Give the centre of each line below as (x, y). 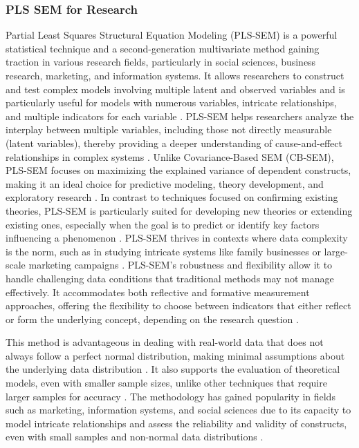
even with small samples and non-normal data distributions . (135, 437)
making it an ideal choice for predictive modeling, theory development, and (165, 183)
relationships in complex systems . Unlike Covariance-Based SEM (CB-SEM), (170, 156)
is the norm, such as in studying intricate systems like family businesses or (163, 251)
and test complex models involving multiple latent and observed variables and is (175, 89)
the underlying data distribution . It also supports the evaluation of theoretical (173, 369)
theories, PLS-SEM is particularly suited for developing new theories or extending (179, 210)
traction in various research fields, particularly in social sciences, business (161, 62)
